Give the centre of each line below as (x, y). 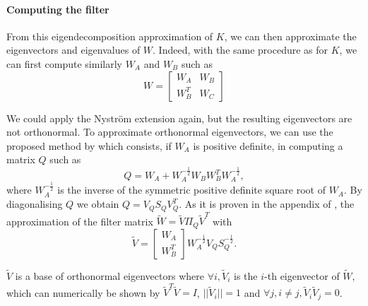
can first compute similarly (64, 63)
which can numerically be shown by (83, 292)
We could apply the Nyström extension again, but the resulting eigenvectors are (179, 118)
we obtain (98, 204)
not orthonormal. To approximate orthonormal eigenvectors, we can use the (170, 132)
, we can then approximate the (290, 36)
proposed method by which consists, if (89, 145)
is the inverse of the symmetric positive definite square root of (191, 190)
